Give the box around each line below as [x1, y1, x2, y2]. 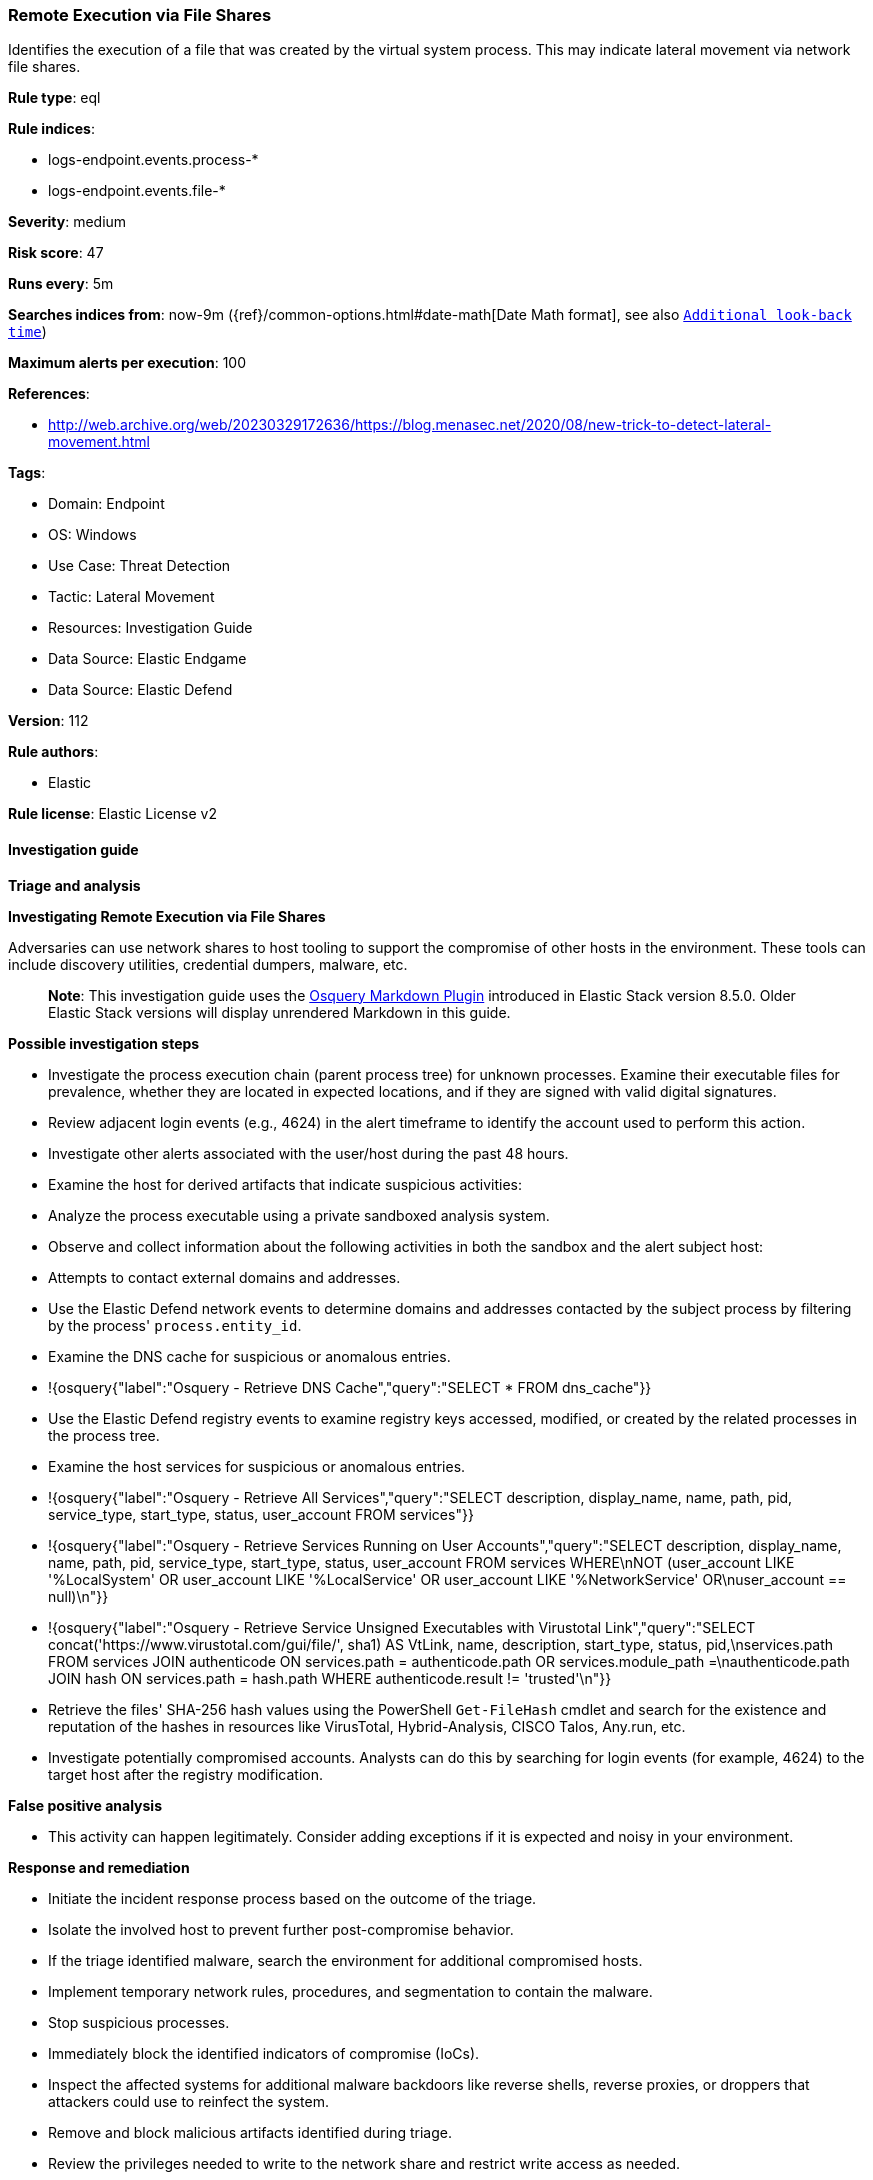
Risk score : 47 [8, 244, 104, 262]
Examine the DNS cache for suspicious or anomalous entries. [48, 1347, 451, 1365]
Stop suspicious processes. [48, 2013, 230, 2031]
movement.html [48, 433, 150, 451]
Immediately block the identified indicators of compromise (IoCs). [48, 2044, 480, 2062]
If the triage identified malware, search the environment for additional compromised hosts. [48, 1951, 643, 1969]
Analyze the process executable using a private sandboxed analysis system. [48, 1206, 550, 1224]
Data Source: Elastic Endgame [48, 650, 247, 668]
